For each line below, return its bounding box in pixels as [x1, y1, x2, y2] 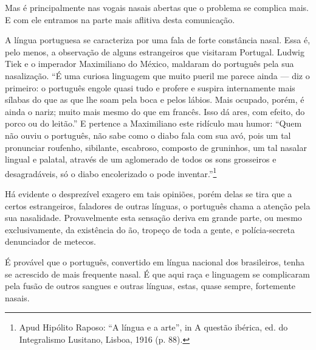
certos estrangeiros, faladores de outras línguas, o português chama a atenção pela [5, 199, 311, 212]
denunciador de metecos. [5, 235, 96, 248]
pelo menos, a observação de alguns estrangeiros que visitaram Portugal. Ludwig [5, 45, 304, 58]
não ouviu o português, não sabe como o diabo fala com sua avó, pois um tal [5, 128, 291, 141]
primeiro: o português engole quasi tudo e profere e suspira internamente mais [5, 81, 295, 94]
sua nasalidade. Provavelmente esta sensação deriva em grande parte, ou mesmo [5, 211, 302, 224]
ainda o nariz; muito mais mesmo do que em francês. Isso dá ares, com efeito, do [5, 105, 305, 117]
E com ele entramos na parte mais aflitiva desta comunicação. [5, 13, 235, 26]
